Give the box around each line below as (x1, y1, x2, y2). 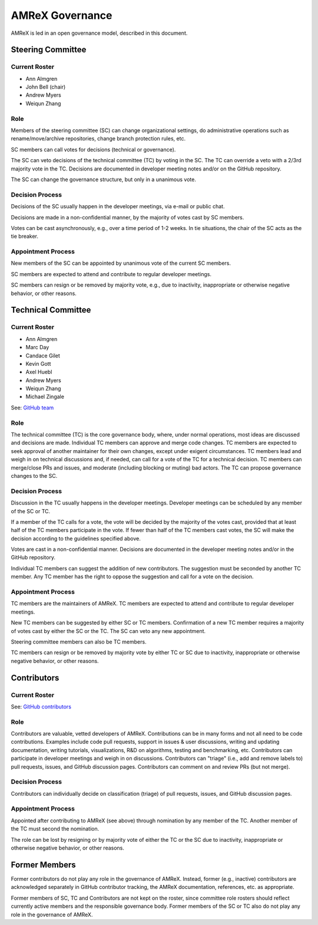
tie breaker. (11, 233, 38, 240)
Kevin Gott (25, 360, 51, 367)
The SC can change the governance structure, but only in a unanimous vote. (11, 176, 197, 183)
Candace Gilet (25, 352, 60, 359)
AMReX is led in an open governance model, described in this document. (11, 29, 188, 37)
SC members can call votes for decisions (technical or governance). (11, 146, 176, 153)
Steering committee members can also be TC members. (11, 638, 147, 645)
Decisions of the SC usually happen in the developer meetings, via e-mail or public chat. (11, 203, 225, 210)
